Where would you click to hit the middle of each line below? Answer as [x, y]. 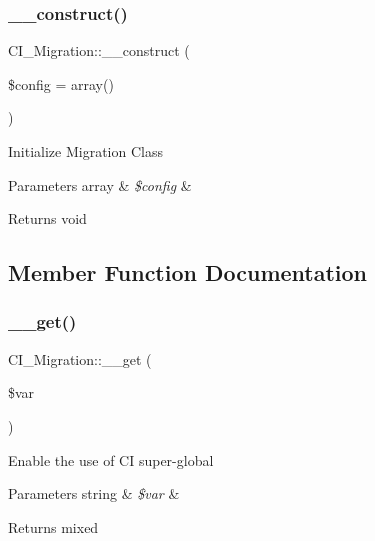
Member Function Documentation [188, 272]
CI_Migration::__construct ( [99, 50]
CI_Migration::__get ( [80, 358]
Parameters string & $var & [94, 493]
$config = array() [61, 83]
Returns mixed [53, 526]
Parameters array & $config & [100, 184]
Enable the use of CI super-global [111, 459]
